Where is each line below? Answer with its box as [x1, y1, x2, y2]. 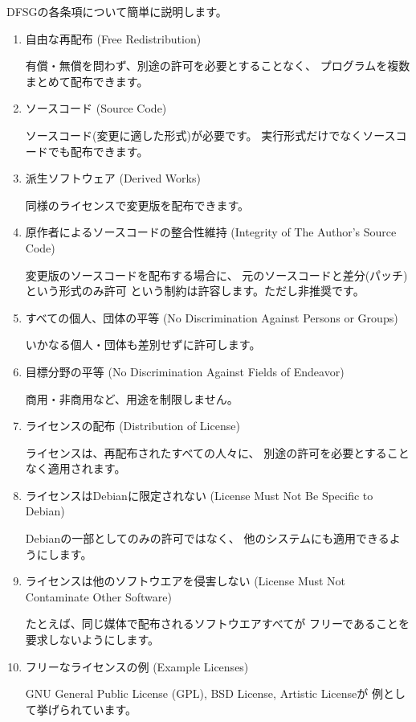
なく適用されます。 [25, 460, 126, 477]
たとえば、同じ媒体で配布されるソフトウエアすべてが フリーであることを [25, 615, 410, 632]
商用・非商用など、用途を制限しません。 [25, 390, 239, 407]
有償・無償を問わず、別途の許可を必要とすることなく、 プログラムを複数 [25, 57, 410, 74]
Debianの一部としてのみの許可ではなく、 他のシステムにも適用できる [25, 530, 389, 547]
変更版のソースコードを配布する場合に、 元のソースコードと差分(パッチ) [25, 266, 408, 283]
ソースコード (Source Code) [25, 100, 167, 117]
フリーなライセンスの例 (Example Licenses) [25, 658, 249, 675]
